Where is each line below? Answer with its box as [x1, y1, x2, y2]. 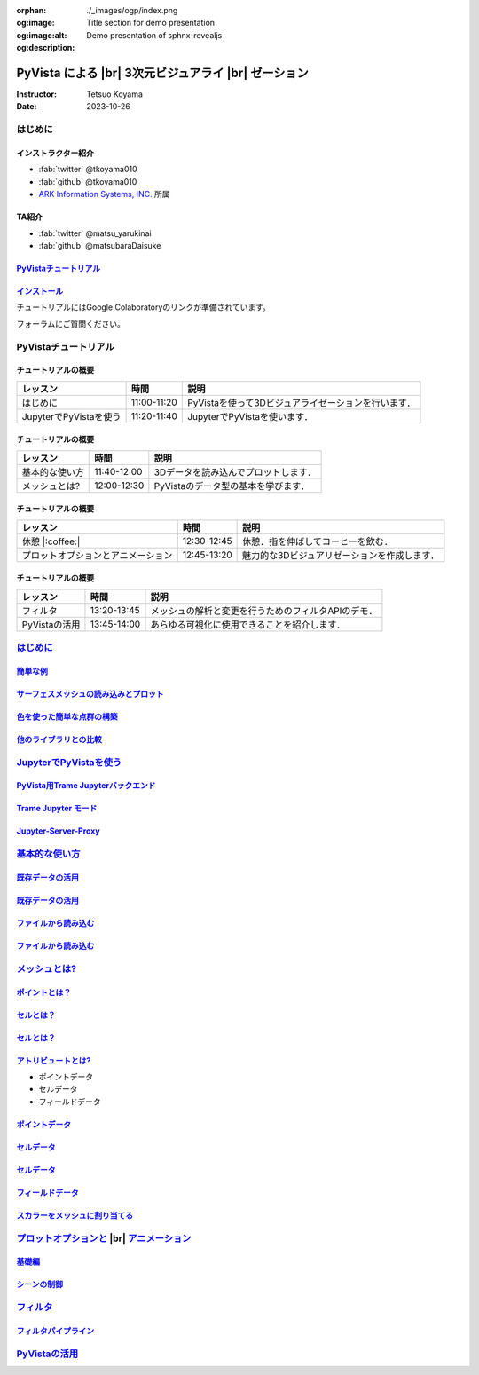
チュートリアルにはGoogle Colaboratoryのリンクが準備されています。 [16, 302, 271, 312]
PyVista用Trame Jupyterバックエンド [16, 780, 156, 791]
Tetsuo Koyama [86, 89, 144, 99]
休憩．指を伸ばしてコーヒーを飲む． [241, 535, 394, 548]
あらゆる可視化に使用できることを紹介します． [150, 618, 346, 630]
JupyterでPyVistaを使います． [187, 410, 314, 423]
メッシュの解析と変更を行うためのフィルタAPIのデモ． [150, 605, 378, 617]
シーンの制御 [16, 1279, 64, 1290]
